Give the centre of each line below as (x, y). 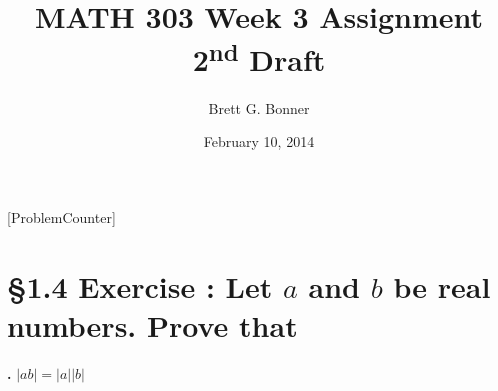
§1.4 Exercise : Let (140, 285)
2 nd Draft (259, 57)
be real (442, 285)
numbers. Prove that (152, 324)
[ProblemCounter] (61, 216)
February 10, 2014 (259, 141)
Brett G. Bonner (259, 107)
